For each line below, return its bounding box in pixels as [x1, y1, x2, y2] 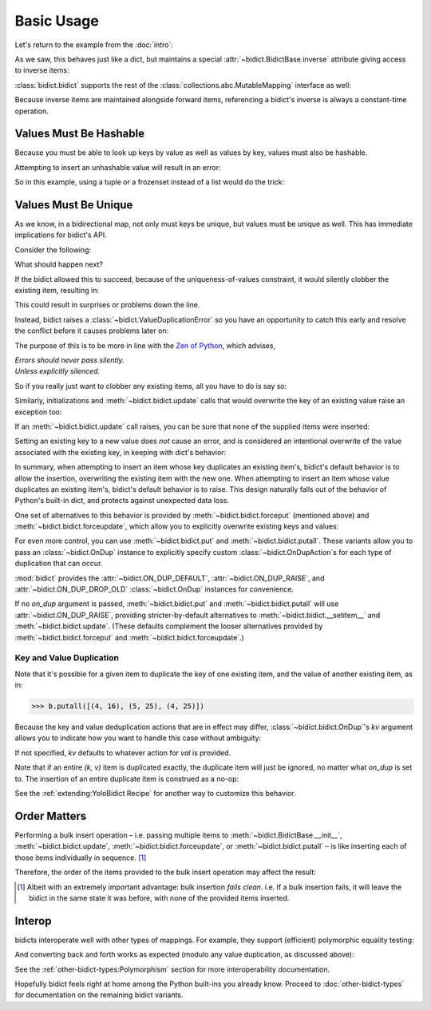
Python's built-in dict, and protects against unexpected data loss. [14, 496, 230, 505]
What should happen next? [14, 259, 104, 269]
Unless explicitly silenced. [14, 366, 101, 376]
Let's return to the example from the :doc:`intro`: [14, 40, 173, 50]
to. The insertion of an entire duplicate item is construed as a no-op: [14, 774, 239, 783]
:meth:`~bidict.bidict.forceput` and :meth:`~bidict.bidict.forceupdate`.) [14, 632, 245, 642]
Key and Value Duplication [14, 652, 120, 663]
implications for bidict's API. [14, 230, 107, 240]
